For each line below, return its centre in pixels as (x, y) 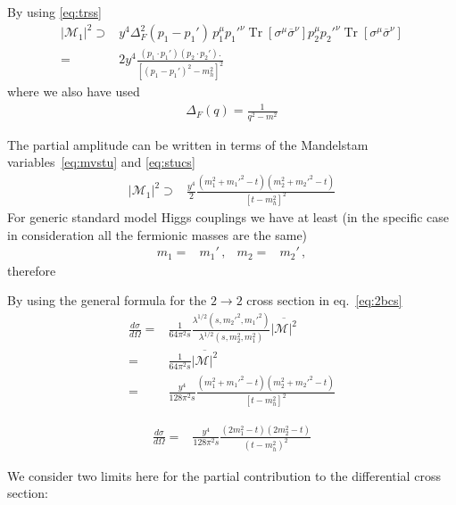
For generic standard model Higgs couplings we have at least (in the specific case (228, 217)
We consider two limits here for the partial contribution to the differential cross (224, 475)
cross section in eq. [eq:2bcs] (324, 300)
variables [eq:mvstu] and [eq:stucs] (101, 162)
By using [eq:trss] (54, 12)
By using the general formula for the (107, 300)
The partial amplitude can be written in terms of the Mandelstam (188, 144)
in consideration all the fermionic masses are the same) (158, 234)
